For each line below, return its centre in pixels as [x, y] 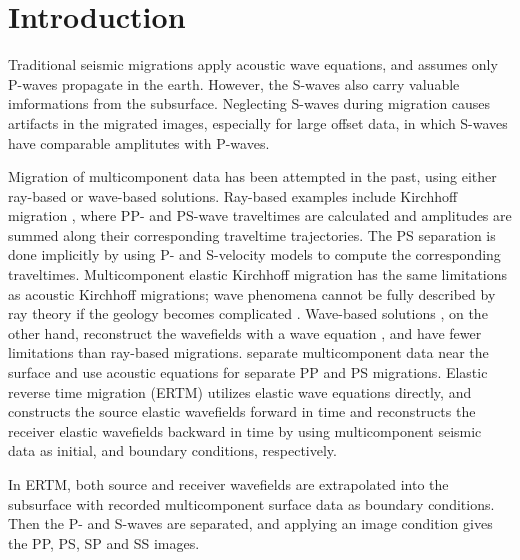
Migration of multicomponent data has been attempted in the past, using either [252, 176]
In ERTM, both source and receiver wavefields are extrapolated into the [228, 484]
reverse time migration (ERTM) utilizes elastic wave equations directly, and [240, 391]
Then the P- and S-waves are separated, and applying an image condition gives [250, 523]
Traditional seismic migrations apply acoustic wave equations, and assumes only [253, 64]
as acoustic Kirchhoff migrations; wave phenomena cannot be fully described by [252, 293]
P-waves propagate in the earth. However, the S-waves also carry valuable [234, 83]
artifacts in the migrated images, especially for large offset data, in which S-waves [258, 122]
